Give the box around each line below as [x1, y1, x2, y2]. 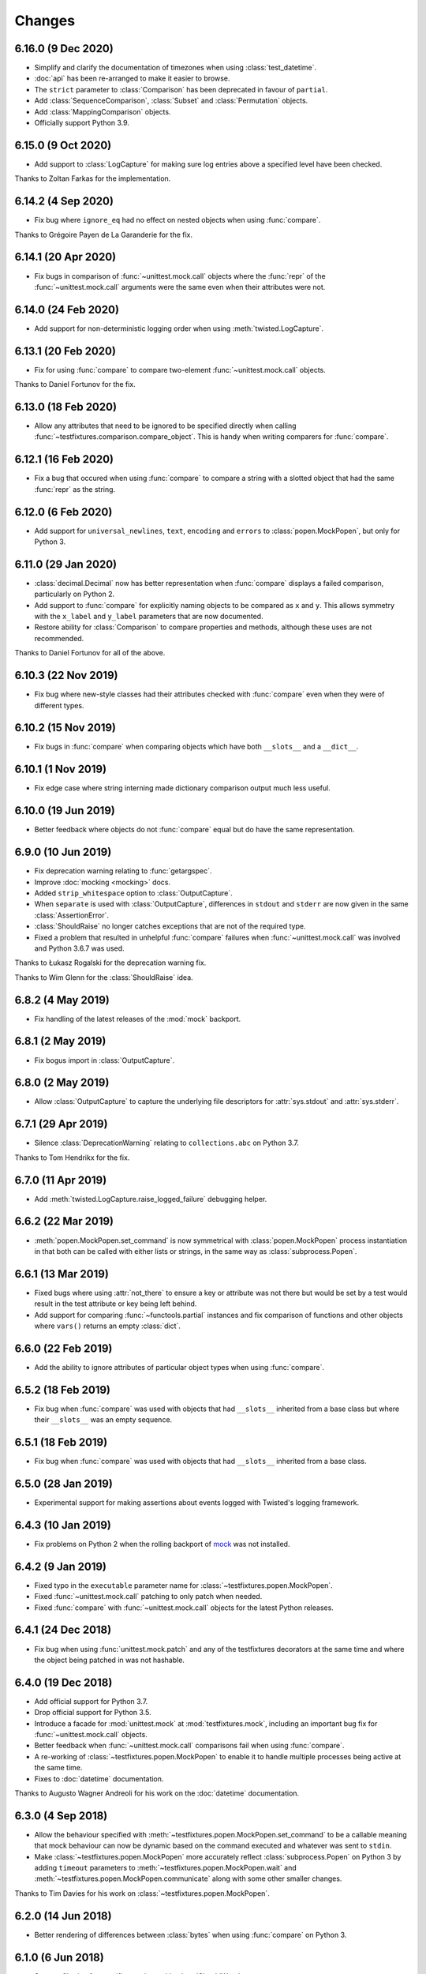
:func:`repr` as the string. [34, 484, 116, 493]
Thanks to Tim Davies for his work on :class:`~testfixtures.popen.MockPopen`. [14, 1888, 270, 1898]
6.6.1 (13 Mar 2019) [14, 1267, 110, 1281]
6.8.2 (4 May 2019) [14, 993, 110, 1007]
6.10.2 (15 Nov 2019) [14, 721, 117, 734]
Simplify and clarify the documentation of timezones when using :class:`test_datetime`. [34, 63, 317, 73]
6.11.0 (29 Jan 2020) [14, 557, 118, 571]
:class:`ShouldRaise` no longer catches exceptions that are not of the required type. [34, 921, 306, 931]
